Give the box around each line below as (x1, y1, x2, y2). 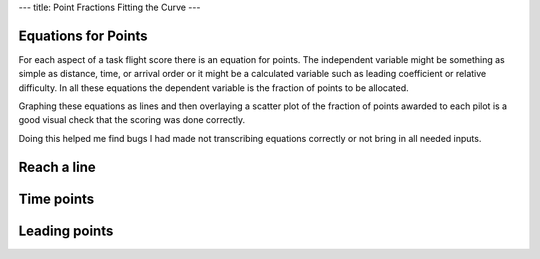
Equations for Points (18, 27, 149, 44)
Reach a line (18, 158, 96, 175)
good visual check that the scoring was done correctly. (18, 114, 246, 126)
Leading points (18, 222, 114, 239)
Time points (18, 190, 95, 207)
